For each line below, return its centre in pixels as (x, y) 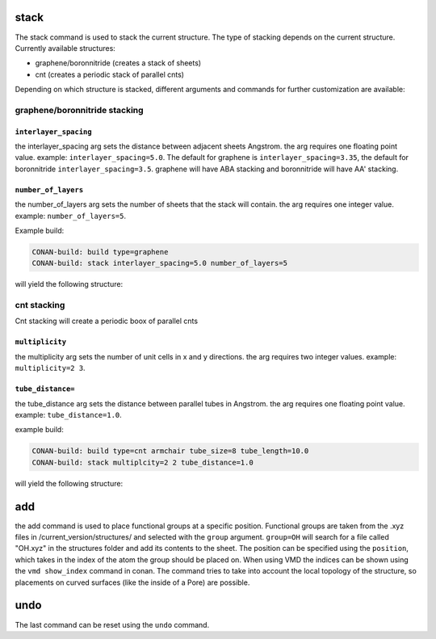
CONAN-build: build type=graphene (100, 252)
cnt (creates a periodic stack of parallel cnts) (110, 74)
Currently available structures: (65, 48)
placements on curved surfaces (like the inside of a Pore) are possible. (132, 582)
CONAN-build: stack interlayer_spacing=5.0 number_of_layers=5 (160, 263)
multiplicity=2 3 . (50, 368)
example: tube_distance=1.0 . (69, 415)
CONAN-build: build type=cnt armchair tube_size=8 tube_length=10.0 (170, 451)
